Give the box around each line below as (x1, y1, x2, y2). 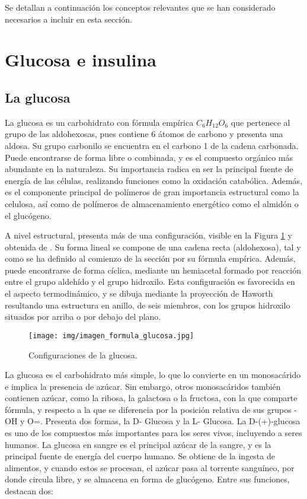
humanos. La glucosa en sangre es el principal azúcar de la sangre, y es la (5, 438, 271, 450)
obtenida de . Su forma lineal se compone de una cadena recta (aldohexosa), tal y (5, 240, 301, 253)
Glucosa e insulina (5, 47, 156, 72)
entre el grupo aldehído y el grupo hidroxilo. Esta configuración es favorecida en (5, 275, 295, 288)
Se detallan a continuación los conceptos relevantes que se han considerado (5, 1, 276, 13)
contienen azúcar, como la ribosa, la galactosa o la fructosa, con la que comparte (5, 392, 298, 404)
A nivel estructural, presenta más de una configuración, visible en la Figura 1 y (5, 229, 292, 241)
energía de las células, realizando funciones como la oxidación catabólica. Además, (5, 174, 303, 186)
